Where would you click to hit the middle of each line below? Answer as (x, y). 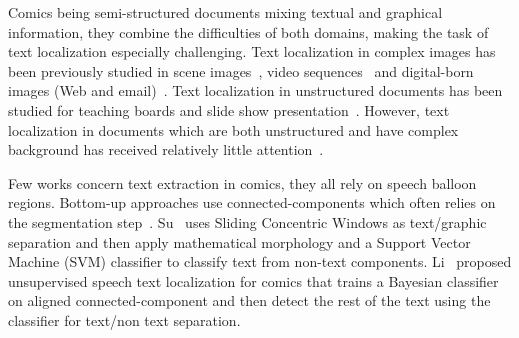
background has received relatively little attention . (166, 149)
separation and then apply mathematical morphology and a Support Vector (239, 241)
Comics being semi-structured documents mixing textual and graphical (225, 12)
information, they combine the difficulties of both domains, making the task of (248, 31)
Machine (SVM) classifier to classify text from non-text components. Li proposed (260, 261)
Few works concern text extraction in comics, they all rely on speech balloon (242, 182)
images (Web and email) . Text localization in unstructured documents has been (255, 90)
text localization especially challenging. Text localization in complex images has (252, 51)
